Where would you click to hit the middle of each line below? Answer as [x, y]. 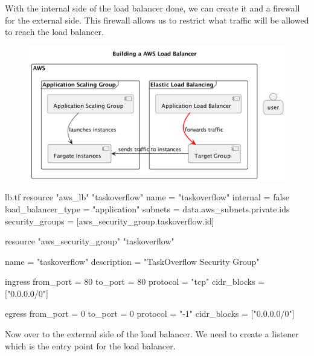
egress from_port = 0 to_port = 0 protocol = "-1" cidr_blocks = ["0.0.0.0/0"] [150, 313]
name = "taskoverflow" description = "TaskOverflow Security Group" [132, 261]
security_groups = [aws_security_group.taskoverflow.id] [110, 221]
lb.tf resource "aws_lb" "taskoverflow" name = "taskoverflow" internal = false [147, 197]
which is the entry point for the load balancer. [90, 345]
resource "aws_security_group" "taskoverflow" [90, 241]
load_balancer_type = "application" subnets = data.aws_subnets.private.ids [147, 208]
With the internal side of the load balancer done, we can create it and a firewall [152, 8]
